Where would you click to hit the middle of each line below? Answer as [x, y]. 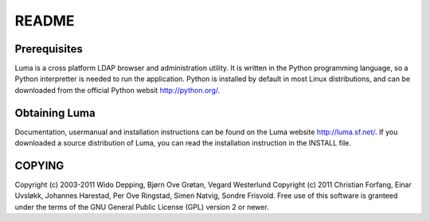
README [45, 21]
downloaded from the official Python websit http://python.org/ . [117, 90]
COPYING [39, 166]
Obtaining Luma [55, 112]
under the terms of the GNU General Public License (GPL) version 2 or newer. [142, 207]
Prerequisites [49, 49]
